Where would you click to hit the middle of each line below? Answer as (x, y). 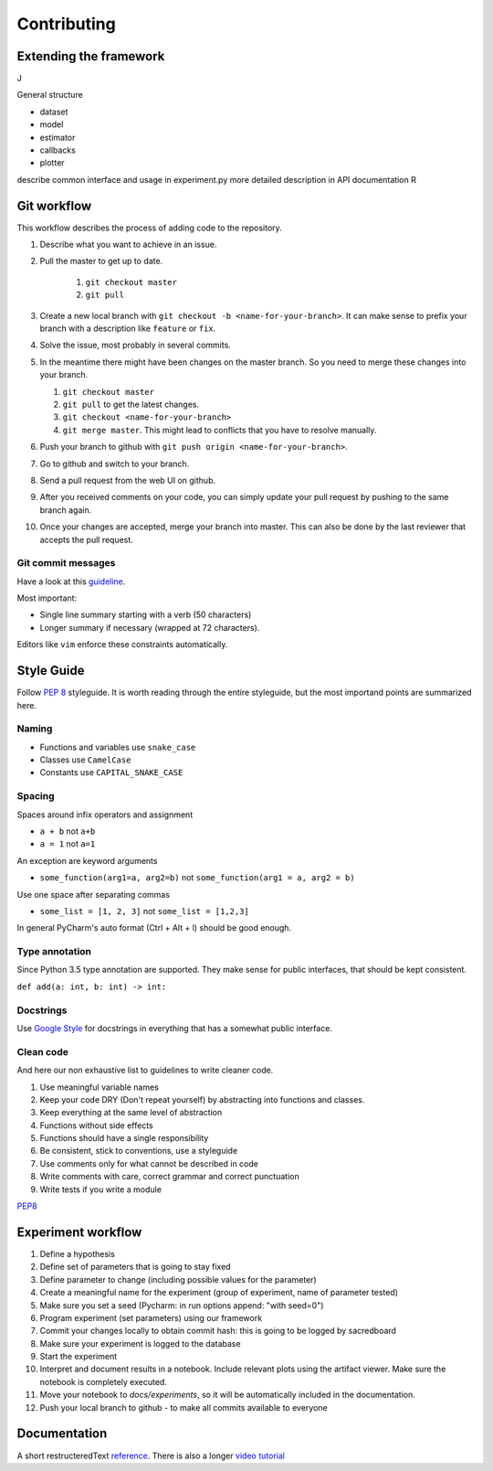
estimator (58, 137)
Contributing (66, 24)
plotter (52, 163)
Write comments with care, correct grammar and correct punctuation (170, 1177)
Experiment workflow (79, 1232)
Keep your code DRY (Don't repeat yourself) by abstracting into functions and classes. (202, 1099)
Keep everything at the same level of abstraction (131, 1113)
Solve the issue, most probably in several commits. (136, 345)
